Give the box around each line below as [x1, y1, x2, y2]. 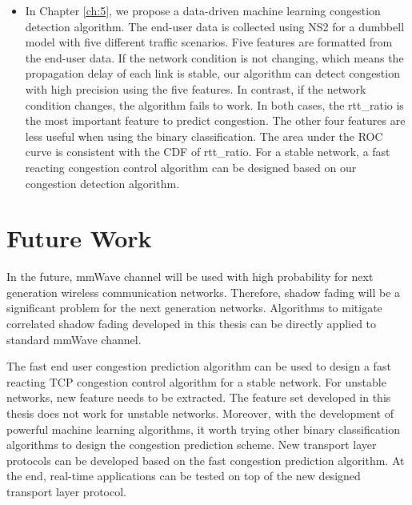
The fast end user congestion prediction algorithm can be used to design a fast [6, 358, 391, 375]
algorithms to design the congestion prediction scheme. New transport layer [6, 436, 377, 453]
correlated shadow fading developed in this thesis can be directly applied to [6, 315, 377, 332]
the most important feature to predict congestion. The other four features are [25, 112, 406, 129]
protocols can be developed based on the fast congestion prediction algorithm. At [6, 451, 405, 468]
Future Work [6, 222, 152, 255]
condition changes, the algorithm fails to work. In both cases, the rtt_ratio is [25, 96, 404, 113]
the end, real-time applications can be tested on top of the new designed [6, 467, 361, 484]
